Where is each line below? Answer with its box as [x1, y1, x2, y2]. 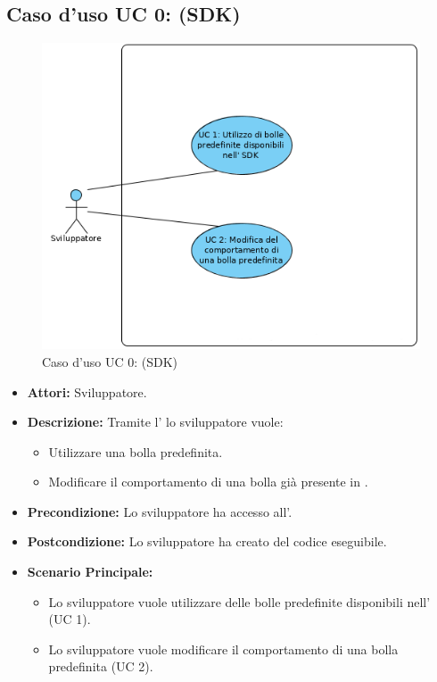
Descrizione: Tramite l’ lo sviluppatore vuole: [27, 412, 284, 431]
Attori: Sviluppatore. [27, 382, 147, 401]
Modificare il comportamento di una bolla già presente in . [48, 472, 368, 491]
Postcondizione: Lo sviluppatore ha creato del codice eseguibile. [27, 532, 387, 551]
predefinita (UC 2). [48, 657, 153, 676]
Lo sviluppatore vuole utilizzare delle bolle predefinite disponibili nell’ [48, 592, 431, 611]
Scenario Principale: [27, 562, 153, 581]
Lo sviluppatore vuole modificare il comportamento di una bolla [48, 639, 399, 658]
